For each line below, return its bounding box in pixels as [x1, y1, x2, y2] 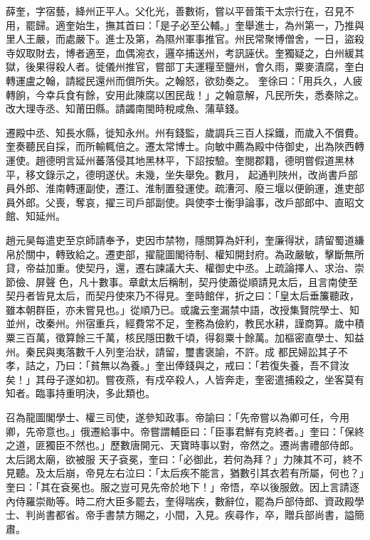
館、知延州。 [6, 208, 65, 223]
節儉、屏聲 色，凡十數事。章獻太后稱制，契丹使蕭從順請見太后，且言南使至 [6, 274, 358, 289]
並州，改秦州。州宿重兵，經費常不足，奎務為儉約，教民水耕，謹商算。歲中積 [6, 316, 364, 331]
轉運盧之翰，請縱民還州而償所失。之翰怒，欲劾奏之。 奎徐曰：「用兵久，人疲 [6, 73, 363, 88]
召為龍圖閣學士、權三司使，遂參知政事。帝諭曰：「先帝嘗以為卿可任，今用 [6, 410, 349, 425]
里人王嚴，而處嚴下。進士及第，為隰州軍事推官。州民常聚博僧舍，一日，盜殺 [6, 31, 364, 46]
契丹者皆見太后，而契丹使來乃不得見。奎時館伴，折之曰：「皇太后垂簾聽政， [6, 288, 359, 303]
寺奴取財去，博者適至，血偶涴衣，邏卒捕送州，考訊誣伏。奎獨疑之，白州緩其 [6, 45, 364, 60]
